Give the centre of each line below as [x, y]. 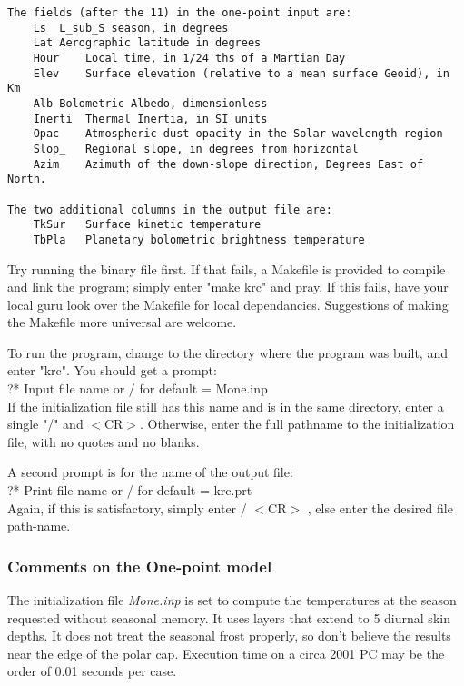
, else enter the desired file [380, 507]
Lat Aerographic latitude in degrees [147, 43]
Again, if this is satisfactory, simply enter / [127, 507]
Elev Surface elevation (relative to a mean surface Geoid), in [241, 73]
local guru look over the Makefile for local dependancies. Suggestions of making [228, 304]
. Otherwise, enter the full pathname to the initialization [297, 424]
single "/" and [45, 424]
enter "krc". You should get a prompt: [112, 370]
